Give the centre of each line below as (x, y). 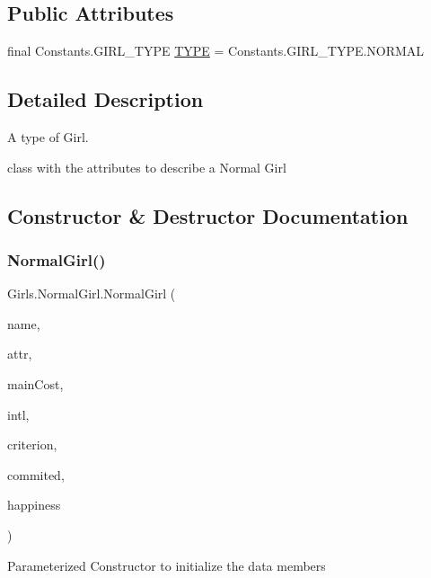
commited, (36, 474)
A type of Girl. (48, 137)
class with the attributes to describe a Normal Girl (147, 167)
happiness (34, 505)
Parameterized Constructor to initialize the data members (167, 565)
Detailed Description (106, 99)
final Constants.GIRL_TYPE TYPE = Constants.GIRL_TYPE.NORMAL (216, 51)
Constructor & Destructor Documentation (208, 215)
